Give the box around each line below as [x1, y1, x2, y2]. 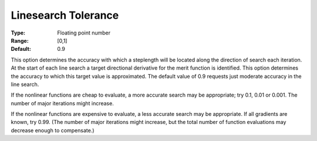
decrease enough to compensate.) [11, 126, 95, 134]
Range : [11, 37, 29, 44]
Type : [11, 29, 26, 36]
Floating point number [57, 29, 111, 36]
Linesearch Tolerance [11, 9, 119, 22]
